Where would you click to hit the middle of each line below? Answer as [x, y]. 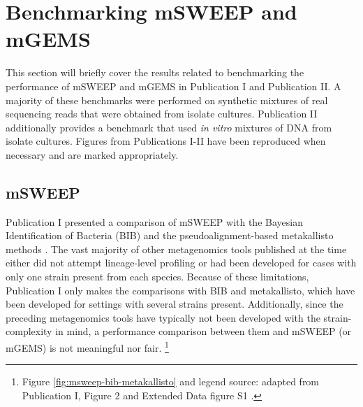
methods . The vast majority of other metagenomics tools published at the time [176, 249]
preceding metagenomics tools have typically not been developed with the [163, 317]
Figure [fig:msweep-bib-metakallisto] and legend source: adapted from [171, 381]
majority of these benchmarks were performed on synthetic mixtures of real [167, 100]
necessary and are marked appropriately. [92, 154]
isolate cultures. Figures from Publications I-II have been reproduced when [166, 141]
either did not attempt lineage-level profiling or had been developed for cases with [181, 263]
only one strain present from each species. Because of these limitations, [157, 277]
